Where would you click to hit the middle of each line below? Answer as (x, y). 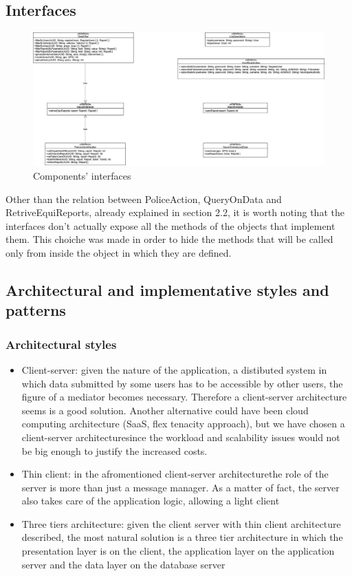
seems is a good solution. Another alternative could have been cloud (165, 410)
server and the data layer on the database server (123, 564)
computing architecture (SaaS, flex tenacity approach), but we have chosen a (183, 424)
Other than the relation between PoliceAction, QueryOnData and (144, 199)
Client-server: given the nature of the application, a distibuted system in (174, 369)
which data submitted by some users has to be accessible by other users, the (182, 383)
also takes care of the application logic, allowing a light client (151, 501)
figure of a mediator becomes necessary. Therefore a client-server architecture (184, 397)
